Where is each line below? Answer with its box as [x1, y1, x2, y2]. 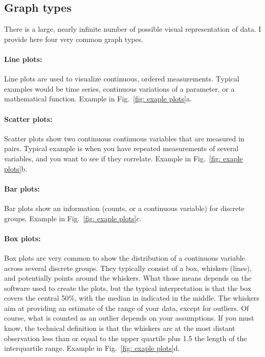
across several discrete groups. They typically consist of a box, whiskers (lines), [4, 262, 252, 273]
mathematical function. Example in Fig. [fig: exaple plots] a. [4, 93, 192, 104]
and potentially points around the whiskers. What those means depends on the [4, 272, 252, 283]
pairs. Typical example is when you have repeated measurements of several [4, 143, 239, 154]
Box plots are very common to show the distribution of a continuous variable [4, 252, 245, 263]
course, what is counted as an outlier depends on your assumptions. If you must [4, 312, 254, 323]
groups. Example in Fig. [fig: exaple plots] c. [4, 213, 142, 223]
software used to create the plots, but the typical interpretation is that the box [4, 282, 252, 293]
